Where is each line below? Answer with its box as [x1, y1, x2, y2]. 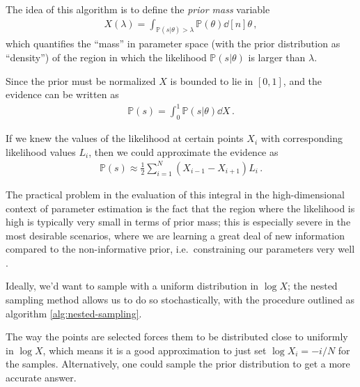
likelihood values [6, 144, 76, 159]
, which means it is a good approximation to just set [42, 342, 267, 357]
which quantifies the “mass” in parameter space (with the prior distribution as [6, 36, 341, 51]
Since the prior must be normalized [6, 73, 156, 88]
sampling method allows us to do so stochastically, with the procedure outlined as [6, 292, 355, 307]
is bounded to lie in [170, 73, 253, 88]
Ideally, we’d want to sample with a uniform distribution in [6, 278, 259, 293]
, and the [283, 73, 322, 88]
